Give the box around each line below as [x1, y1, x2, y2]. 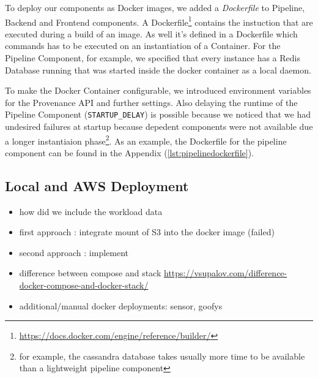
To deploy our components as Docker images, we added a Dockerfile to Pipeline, [5, 1, 305, 13]
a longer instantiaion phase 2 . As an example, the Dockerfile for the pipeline [5, 132, 287, 147]
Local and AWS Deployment [5, 176, 189, 195]
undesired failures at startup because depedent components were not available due [5, 120, 313, 133]
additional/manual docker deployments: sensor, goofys [19, 299, 223, 312]
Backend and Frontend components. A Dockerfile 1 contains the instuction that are [5, 13, 313, 28]
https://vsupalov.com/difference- [164, 266, 287, 279]
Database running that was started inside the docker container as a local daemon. [5, 63, 311, 76]
